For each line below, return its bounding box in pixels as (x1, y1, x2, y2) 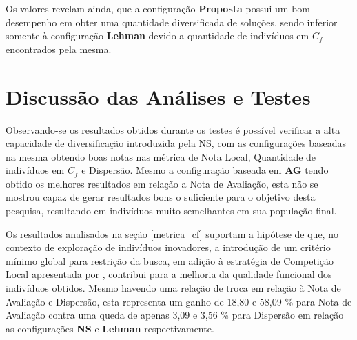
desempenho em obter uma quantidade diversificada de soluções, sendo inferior (6, 14, 338, 29)
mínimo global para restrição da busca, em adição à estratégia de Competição (6, 253, 334, 268)
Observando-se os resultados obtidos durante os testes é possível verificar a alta (6, 122, 340, 137)
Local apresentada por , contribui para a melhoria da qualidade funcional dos (6, 267, 332, 281)
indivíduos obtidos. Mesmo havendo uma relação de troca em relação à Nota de (6, 281, 341, 295)
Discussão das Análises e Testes (6, 82, 311, 110)
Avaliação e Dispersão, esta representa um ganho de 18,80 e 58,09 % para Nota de (6, 294, 352, 308)
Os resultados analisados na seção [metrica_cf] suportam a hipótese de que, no (6, 226, 338, 241)
